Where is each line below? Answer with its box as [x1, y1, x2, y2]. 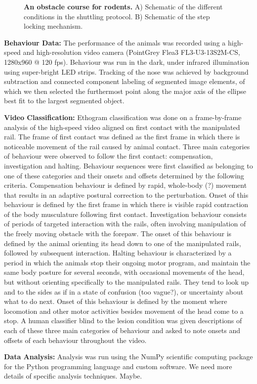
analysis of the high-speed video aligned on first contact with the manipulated [4, 122, 240, 132]
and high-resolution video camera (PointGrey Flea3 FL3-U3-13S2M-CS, [23, 47, 240, 57]
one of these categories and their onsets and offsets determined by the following [4, 170, 244, 180]
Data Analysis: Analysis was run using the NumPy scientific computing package [4, 351, 253, 362]
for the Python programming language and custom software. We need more [4, 361, 232, 371]
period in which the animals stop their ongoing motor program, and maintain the [4, 257, 251, 267]
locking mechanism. [24, 21, 83, 31]
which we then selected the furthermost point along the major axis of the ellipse [4, 85, 247, 96]
